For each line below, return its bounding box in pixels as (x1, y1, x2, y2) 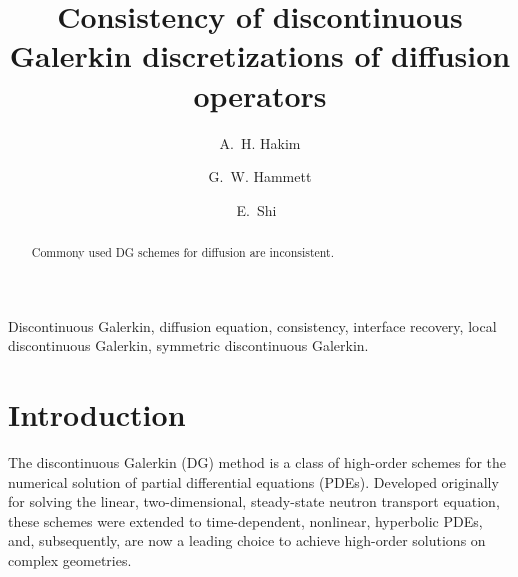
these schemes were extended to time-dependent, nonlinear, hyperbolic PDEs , (8, 510, 483, 531)
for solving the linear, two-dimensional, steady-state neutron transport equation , (8, 491, 500, 512)
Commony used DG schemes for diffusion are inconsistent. (31, 244, 335, 261)
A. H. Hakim (219, 132, 301, 153)
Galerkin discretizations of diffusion (9, 35, 511, 76)
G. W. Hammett (208, 166, 312, 187)
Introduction (8, 394, 186, 435)
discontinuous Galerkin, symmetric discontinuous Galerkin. (8, 335, 369, 356)
